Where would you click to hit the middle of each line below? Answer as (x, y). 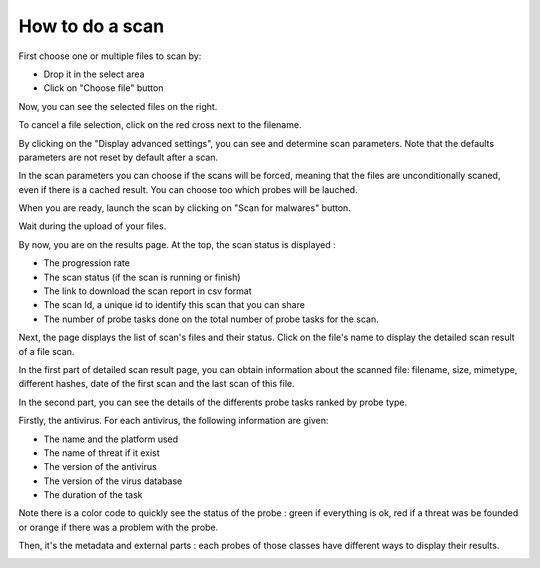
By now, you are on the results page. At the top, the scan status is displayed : (177, 244)
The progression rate (86, 263)
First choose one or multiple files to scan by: (110, 56)
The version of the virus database (113, 481)
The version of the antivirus (100, 467)
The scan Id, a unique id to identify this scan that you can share (174, 305)
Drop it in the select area (94, 74)
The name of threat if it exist (101, 452)
